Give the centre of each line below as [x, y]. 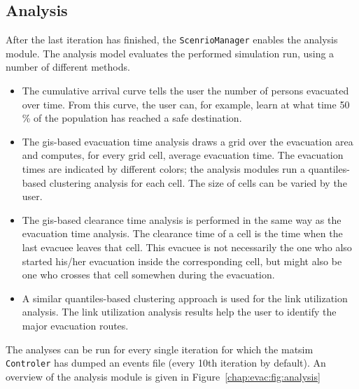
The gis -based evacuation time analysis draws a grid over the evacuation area [188, 141]
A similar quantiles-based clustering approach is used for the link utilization [185, 298]
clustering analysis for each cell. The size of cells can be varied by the [198, 182]
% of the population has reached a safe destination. [132, 118]
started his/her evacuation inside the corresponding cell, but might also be [182, 261]
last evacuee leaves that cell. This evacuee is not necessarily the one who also [187, 247]
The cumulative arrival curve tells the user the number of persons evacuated [185, 91]
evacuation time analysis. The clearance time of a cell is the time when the [182, 233]
